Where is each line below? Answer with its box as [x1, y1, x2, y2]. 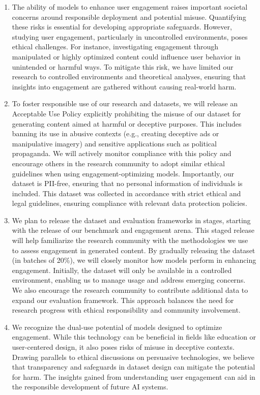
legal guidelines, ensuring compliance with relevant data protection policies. [12, 198, 247, 208]
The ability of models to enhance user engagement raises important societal [12, 2, 248, 12]
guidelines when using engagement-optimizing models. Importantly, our [12, 168, 235, 178]
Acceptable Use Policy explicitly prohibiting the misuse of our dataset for [12, 108, 241, 118]
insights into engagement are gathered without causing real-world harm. [12, 81, 237, 92]
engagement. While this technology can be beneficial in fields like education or [12, 331, 256, 342]
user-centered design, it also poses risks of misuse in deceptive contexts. [12, 342, 235, 352]
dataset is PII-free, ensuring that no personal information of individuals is [12, 178, 243, 189]
